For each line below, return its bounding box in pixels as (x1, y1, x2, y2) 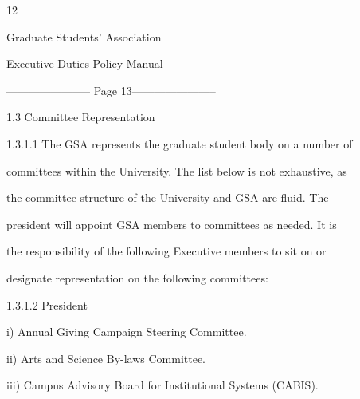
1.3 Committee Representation (6, 109, 155, 125)
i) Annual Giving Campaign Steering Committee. (6, 323, 247, 340)
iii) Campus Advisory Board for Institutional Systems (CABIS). (6, 377, 319, 393)
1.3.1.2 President (6, 296, 88, 313)
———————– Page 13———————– (6, 81, 216, 98)
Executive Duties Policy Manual (6, 55, 163, 72)
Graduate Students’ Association (6, 28, 162, 45)
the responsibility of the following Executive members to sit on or (6, 243, 327, 259)
